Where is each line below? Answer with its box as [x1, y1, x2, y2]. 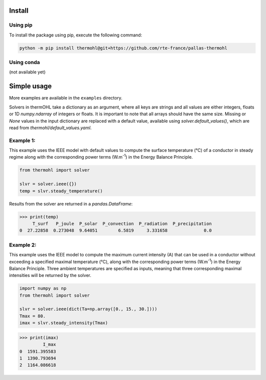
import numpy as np [19, 286, 66, 291]
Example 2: [9, 242, 36, 248]
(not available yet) [9, 69, 46, 75]
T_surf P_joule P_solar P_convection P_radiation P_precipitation [32, 221, 212, 226]
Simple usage [9, 82, 52, 91]
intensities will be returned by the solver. [9, 273, 91, 278]
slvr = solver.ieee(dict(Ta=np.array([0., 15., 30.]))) [19, 306, 158, 312]
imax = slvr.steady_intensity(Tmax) [19, 320, 108, 326]
